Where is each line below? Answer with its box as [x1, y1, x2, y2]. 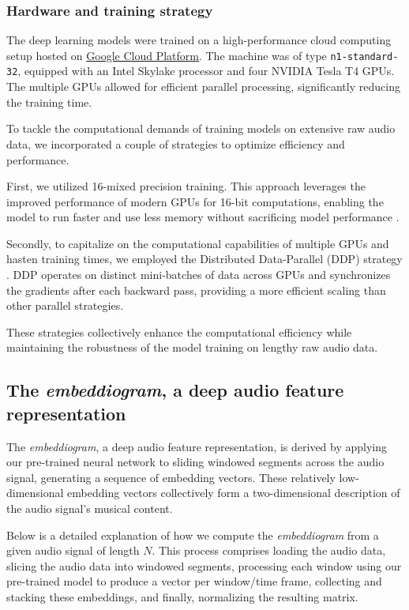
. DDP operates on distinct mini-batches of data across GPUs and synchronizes [6, 266, 391, 283]
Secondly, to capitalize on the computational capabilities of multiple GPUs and [6, 235, 389, 251]
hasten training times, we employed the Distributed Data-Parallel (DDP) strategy [6, 250, 403, 267]
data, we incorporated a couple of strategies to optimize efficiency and [6, 135, 345, 152]
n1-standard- [330, 51, 399, 62]
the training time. [6, 93, 92, 110]
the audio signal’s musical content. [6, 500, 173, 516]
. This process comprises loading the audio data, [152, 542, 386, 559]
